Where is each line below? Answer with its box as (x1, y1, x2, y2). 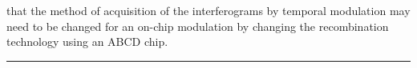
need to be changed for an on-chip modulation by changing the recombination (6, 17, 389, 34)
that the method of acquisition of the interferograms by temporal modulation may (6, 2, 411, 18)
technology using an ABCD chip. (6, 33, 168, 50)
